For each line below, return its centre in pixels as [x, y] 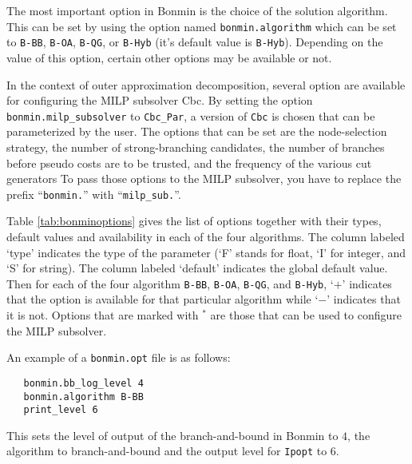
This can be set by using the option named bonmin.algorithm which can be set [202, 26]
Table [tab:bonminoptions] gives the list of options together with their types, [194, 221]
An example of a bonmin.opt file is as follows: [119, 357]
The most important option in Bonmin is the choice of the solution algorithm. [197, 10]
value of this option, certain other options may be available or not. [169, 57]
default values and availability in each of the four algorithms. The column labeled [206, 236]
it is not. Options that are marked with [103, 315]
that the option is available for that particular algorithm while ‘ [162, 299]
